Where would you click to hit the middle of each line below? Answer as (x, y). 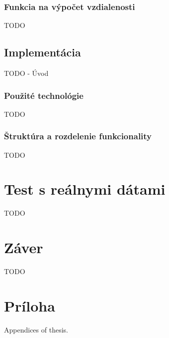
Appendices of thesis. (36, 329)
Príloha (30, 305)
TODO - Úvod (26, 73)
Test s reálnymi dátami (85, 189)
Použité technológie (44, 95)
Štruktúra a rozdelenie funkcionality (78, 136)
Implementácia (42, 52)
